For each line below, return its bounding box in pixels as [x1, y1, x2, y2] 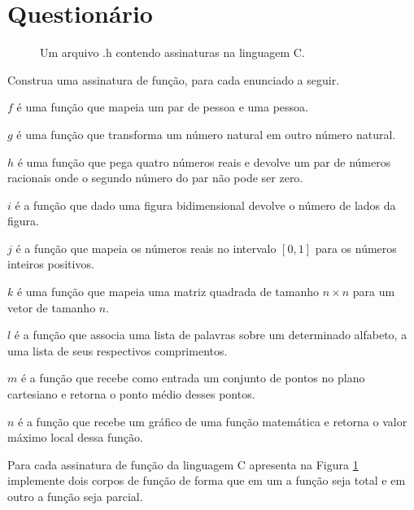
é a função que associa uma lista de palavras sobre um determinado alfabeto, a [14, 326, 407, 343]
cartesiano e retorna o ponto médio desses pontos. [7, 386, 255, 403]
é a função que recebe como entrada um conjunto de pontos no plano [20, 369, 365, 386]
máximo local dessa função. [7, 429, 143, 446]
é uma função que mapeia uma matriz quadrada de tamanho [16, 283, 320, 300]
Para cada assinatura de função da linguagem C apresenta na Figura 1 [7, 456, 359, 473]
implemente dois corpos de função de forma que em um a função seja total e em [7, 472, 406, 489]
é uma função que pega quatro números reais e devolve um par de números [17, 153, 391, 170]
